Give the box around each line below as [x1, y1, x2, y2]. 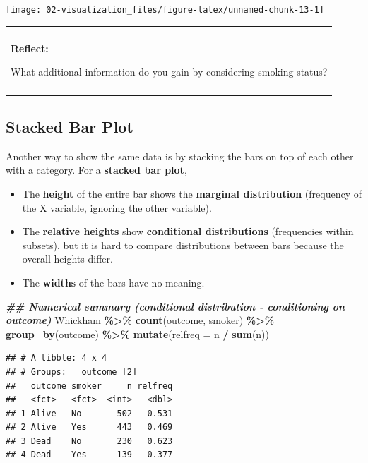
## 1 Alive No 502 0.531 [6, 408, 173, 419]
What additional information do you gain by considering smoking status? [11, 64, 328, 79]
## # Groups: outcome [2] [6, 366, 138, 377]
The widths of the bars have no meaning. [22, 275, 205, 289]
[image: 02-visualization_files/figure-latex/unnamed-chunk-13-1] [6, 5, 325, 15]
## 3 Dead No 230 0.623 [6, 435, 173, 446]
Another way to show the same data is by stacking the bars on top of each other [6, 148, 354, 163]
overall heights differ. [22, 251, 113, 266]
